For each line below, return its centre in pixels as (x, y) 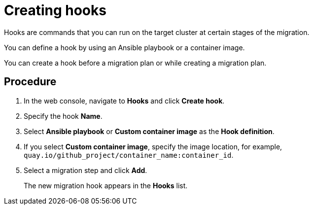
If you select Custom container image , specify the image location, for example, (153, 146)
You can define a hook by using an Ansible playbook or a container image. (124, 47)
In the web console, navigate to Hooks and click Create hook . (124, 101)
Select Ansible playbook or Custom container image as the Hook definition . (149, 131)
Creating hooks (55, 10)
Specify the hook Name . (63, 116)
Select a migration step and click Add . (86, 170)
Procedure (30, 82)
